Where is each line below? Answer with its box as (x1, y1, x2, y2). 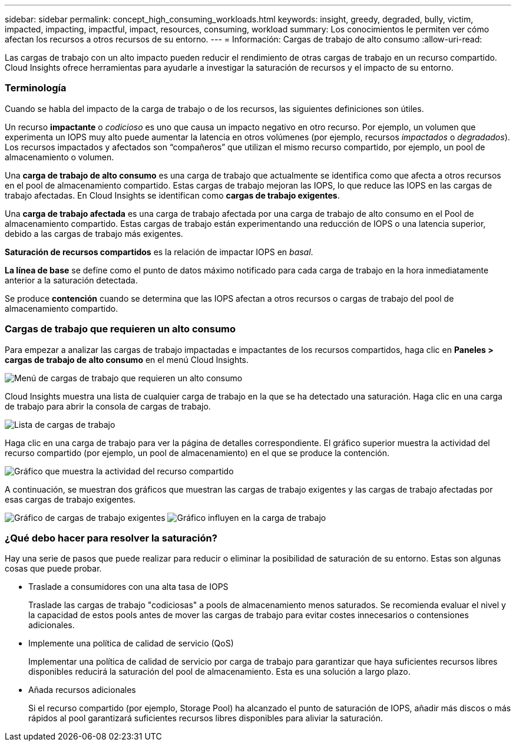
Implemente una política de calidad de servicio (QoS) (28, 638, 234, 649)
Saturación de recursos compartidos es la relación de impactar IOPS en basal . (5, 246, 313, 257)
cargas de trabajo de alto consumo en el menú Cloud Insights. (5, 354, 249, 365)
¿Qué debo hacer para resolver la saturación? (5, 532, 217, 544)
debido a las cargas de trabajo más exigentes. (5, 228, 183, 239)
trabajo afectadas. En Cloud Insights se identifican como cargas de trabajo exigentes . (5, 190, 340, 200)
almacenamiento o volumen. (5, 151, 114, 162)
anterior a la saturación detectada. (5, 275, 138, 285)
